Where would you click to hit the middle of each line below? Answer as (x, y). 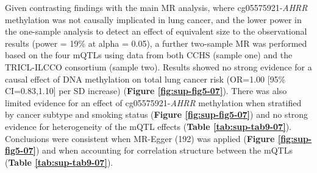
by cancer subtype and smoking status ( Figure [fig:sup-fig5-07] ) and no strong (157, 114)
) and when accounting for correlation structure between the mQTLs (164, 150)
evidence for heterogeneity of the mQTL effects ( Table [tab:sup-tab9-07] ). (148, 126)
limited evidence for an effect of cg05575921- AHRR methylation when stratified (153, 102)
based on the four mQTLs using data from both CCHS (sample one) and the (149, 55)
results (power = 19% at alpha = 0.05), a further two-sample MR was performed (156, 43)
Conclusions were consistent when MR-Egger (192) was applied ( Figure (140, 138)
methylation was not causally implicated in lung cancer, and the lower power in (153, 19)
